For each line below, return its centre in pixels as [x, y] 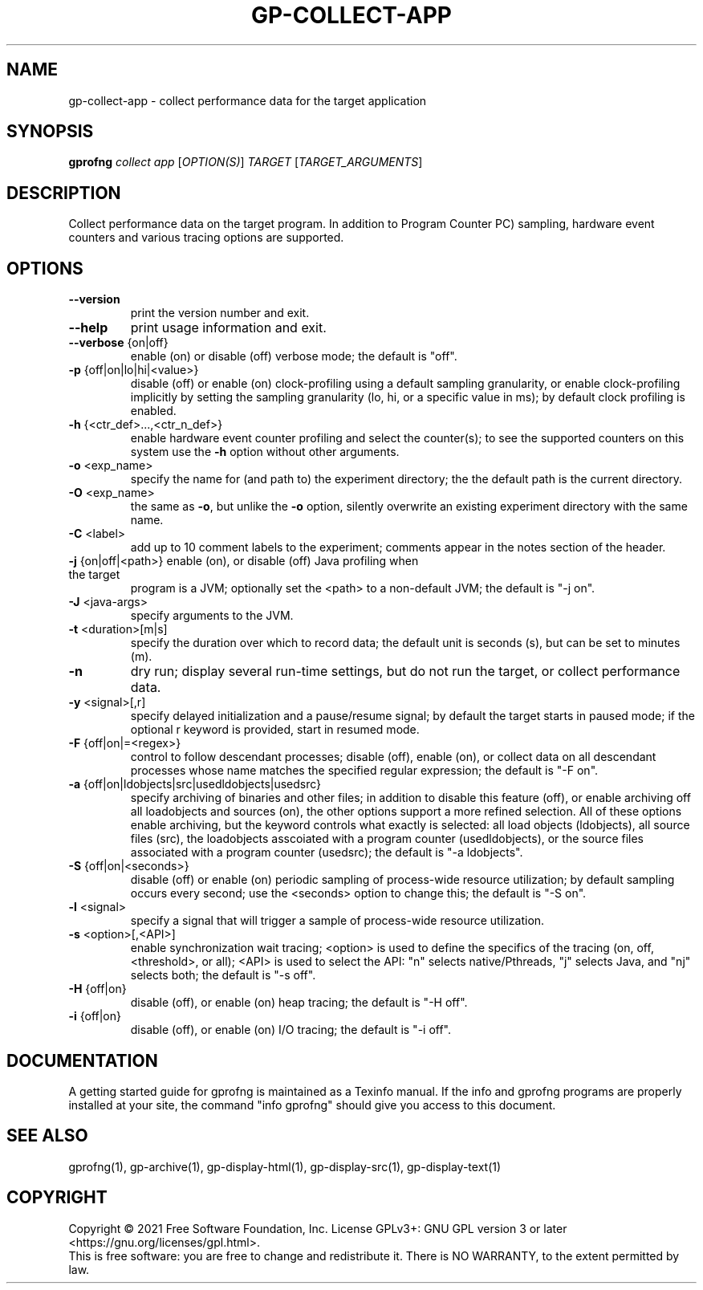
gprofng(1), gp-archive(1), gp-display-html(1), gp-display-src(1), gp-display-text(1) [285, 1166]
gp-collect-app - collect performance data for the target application [248, 100]
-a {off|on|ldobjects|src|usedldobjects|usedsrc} [195, 784]
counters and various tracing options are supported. [206, 238]
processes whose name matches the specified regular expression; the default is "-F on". [364, 771]
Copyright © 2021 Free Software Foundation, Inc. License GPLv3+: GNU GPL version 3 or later [318, 1228]
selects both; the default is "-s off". [223, 975]
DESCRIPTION [64, 193]
